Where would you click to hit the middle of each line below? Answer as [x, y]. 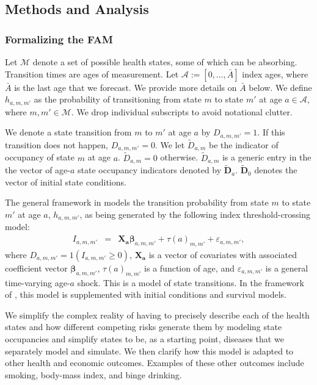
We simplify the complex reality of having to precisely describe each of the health [157, 315]
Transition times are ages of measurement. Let [92, 74]
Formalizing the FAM [59, 39]
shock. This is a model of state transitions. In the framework [191, 282]
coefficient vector [36, 268]
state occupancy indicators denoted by [150, 170]
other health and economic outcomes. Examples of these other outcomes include [155, 363]
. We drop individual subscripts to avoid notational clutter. [182, 111]
